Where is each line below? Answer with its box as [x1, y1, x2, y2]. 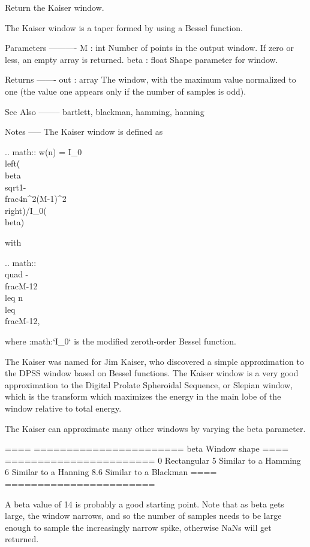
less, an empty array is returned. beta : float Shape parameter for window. [5, 53, 278, 65]
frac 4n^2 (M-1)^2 [5, 192, 67, 205]
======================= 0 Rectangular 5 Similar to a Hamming [5, 454, 301, 466]
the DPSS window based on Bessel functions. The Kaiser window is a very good [5, 367, 299, 379]
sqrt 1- [5, 180, 26, 193]
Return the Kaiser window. [5, 1, 104, 13]
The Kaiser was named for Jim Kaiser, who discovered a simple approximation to [5, 355, 304, 367]
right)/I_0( [5, 204, 47, 216]
